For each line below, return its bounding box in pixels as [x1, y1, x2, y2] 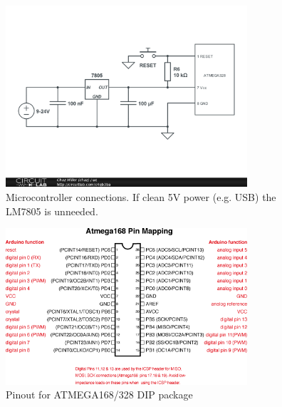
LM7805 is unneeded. [6, 203, 98, 218]
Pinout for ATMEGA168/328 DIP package [6, 387, 193, 402]
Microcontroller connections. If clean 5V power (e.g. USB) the [6, 189, 276, 204]
